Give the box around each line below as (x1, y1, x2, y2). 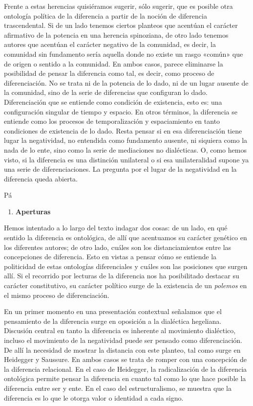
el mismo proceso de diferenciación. (4, 290, 109, 300)
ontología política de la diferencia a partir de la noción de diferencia (4, 10, 207, 21)
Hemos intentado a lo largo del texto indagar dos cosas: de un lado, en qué (4, 223, 228, 233)
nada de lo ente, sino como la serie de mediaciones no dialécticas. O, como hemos (4, 144, 247, 155)
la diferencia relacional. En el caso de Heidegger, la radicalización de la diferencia (4, 363, 247, 374)
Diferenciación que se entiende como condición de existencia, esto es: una (4, 96, 222, 107)
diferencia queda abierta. (4, 173, 78, 183)
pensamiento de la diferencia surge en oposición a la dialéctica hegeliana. (4, 316, 222, 326)
